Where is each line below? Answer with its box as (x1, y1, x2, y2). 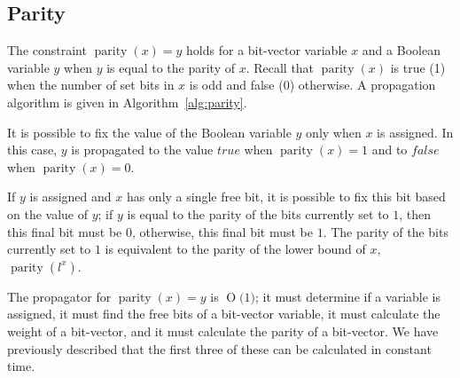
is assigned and (29, 187, 112, 206)
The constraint (7, 41, 87, 59)
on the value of (7, 204, 88, 223)
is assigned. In (377, 122, 454, 141)
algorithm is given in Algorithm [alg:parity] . (7, 92, 247, 111)
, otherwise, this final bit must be (131, 222, 313, 240)
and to (371, 140, 408, 159)
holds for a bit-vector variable (186, 41, 347, 59)
